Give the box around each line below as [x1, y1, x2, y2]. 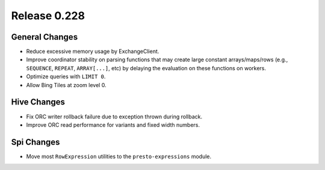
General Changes [11, 32, 78, 42]
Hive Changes [11, 97, 66, 108]
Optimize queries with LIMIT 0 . [26, 73, 106, 80]
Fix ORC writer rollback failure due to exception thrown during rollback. [26, 113, 203, 120]
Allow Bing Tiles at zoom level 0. [26, 81, 107, 88]
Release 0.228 [11, 9, 85, 22]
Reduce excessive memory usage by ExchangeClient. [26, 48, 159, 55]
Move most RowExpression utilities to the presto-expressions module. [26, 153, 212, 160]
